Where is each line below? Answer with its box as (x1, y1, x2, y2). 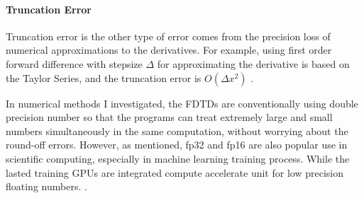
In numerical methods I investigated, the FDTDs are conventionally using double (6, 95, 358, 110)
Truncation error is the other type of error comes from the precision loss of (6, 28, 331, 43)
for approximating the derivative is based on (157, 56, 350, 71)
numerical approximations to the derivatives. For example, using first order (6, 42, 332, 57)
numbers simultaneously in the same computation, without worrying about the (6, 123, 348, 138)
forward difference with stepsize (6, 56, 143, 71)
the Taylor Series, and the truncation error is (6, 70, 202, 85)
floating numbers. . (6, 179, 87, 194)
